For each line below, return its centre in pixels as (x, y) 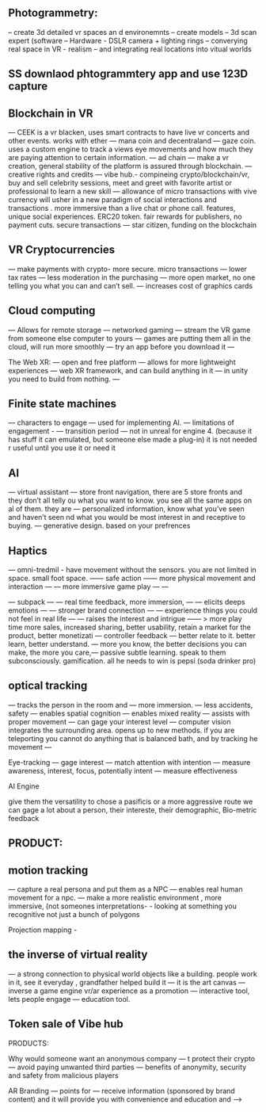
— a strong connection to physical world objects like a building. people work (133, 973)
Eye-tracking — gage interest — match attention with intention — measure (129, 762)
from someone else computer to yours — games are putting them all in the (129, 338)
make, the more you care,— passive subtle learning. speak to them (117, 652)
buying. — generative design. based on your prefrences (99, 525)
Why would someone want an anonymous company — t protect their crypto (132, 1058)
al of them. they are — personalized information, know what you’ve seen (126, 509)
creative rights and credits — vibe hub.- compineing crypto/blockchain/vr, (129, 174)
